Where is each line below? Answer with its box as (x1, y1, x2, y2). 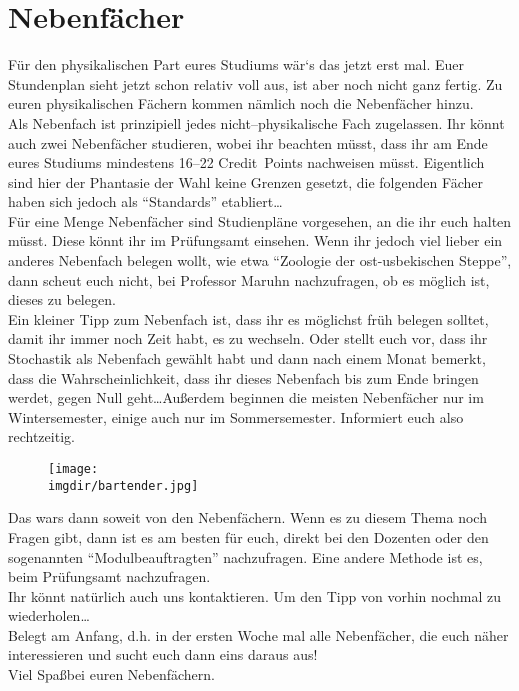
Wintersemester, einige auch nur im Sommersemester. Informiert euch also (8, 406, 464, 427)
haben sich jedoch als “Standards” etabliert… (8, 191, 283, 212)
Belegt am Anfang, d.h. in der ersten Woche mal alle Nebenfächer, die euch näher (8, 624, 509, 645)
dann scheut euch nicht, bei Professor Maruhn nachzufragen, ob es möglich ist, (8, 269, 490, 290)
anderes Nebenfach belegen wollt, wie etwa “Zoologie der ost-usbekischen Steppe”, (8, 250, 512, 271)
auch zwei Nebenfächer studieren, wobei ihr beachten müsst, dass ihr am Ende (8, 132, 488, 153)
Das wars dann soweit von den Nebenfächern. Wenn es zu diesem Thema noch (8, 507, 487, 528)
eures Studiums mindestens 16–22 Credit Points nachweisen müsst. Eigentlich (8, 152, 485, 173)
